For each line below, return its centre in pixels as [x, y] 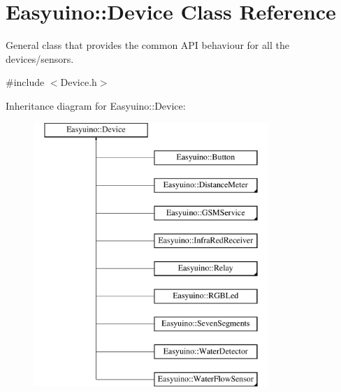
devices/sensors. [40, 58]
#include [25, 82]
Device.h [79, 82]
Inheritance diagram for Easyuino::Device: [96, 105]
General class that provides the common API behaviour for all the [147, 45]
